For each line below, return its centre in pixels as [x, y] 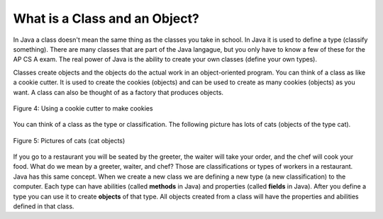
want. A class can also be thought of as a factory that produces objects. [118, 92]
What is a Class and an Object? [106, 18]
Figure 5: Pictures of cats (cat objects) [69, 140]
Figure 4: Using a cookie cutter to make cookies [83, 108]
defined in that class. [44, 206]
